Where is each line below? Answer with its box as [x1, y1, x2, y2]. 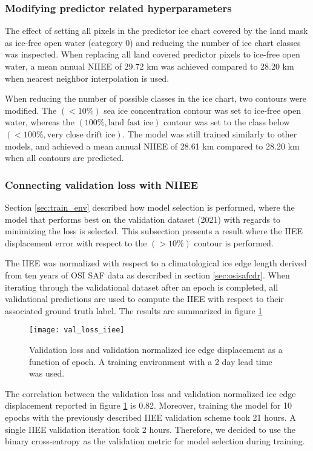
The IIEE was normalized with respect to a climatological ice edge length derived [5, 257, 307, 269]
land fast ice [108, 119, 153, 128]
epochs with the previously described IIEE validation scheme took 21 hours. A [5, 410, 296, 423]
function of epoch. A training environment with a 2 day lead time [29, 355, 272, 367]
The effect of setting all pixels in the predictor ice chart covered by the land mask [5, 24, 308, 37]
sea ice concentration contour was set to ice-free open [104, 104, 301, 116]
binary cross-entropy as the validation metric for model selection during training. [5, 435, 305, 447]
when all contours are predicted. [5, 151, 124, 164]
